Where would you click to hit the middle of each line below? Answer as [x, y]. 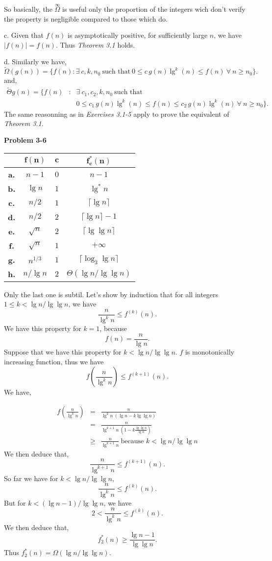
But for [15, 502]
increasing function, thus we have [54, 361]
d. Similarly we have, [35, 61]
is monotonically [210, 352]
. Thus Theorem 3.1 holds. [95, 45]
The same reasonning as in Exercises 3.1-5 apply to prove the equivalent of [117, 114]
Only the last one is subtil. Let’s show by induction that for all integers [111, 294]
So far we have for [31, 478]
